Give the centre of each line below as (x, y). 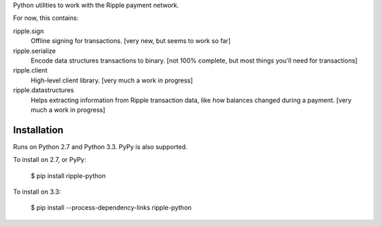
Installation (38, 130)
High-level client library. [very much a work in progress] (112, 80)
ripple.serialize (35, 51)
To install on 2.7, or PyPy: (49, 160)
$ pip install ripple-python (68, 175)
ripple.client (30, 70)
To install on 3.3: (37, 192)
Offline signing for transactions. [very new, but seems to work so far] (131, 41)
